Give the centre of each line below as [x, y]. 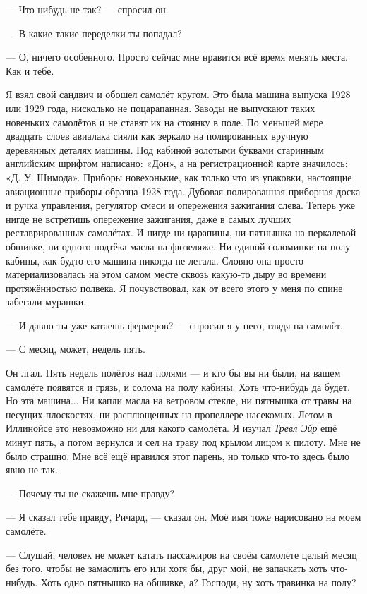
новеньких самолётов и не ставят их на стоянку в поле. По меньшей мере [164, 122]
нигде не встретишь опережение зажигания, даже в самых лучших [149, 218]
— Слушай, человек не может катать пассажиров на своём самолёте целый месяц [181, 554]
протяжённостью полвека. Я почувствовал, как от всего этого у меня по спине [174, 287]
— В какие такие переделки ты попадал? [94, 33]
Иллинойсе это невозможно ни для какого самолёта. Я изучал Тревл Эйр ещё [172, 428]
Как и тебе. [30, 70]
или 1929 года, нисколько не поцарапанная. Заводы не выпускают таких [161, 108]
